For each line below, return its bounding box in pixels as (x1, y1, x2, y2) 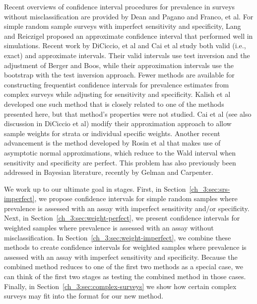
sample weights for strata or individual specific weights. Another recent (4, 128, 220, 138)
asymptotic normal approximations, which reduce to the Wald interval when (4, 147, 236, 157)
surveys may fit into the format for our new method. (4, 291, 164, 301)
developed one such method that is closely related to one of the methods (4, 98, 224, 109)
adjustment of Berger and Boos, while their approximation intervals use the (4, 60, 234, 70)
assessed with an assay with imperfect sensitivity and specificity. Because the (4, 251, 238, 262)
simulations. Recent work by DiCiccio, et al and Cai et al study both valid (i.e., (4, 40, 246, 51)
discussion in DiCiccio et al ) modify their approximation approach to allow (4, 118, 232, 129)
